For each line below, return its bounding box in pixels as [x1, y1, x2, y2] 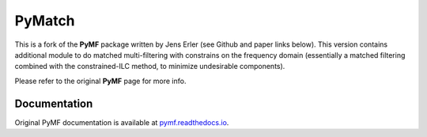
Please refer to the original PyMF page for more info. [14, 76, 187, 86]
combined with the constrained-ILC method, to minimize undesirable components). [14, 62, 285, 71]
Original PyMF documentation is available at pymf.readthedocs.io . [14, 117, 229, 127]
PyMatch [14, 12, 75, 29]
